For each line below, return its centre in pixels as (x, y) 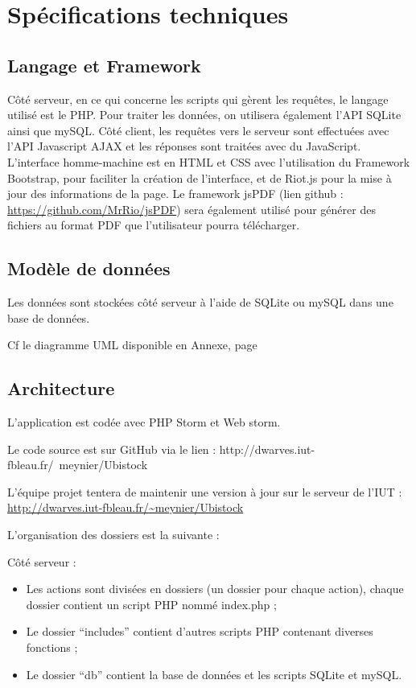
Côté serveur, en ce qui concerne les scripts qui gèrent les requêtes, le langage (198, 99)
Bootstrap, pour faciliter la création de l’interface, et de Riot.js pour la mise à (200, 177)
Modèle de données (89, 268)
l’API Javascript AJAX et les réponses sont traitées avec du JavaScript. (184, 146)
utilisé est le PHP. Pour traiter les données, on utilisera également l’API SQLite (204, 115)
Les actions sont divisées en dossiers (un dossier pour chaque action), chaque (215, 589)
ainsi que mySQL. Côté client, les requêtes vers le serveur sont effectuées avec (198, 130)
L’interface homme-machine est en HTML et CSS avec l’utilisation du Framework (209, 161)
